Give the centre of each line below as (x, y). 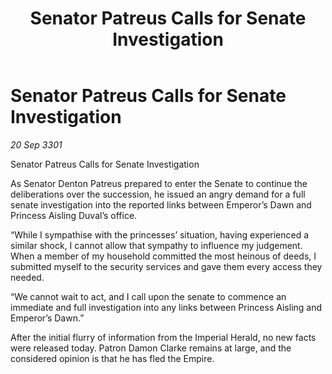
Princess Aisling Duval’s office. (74, 215)
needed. (27, 277)
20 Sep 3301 (36, 144)
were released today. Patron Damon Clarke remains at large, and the (151, 348)
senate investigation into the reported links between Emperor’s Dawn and (161, 204)
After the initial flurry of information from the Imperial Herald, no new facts (163, 337)
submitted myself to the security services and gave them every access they (166, 266)
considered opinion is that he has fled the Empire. (112, 358)
